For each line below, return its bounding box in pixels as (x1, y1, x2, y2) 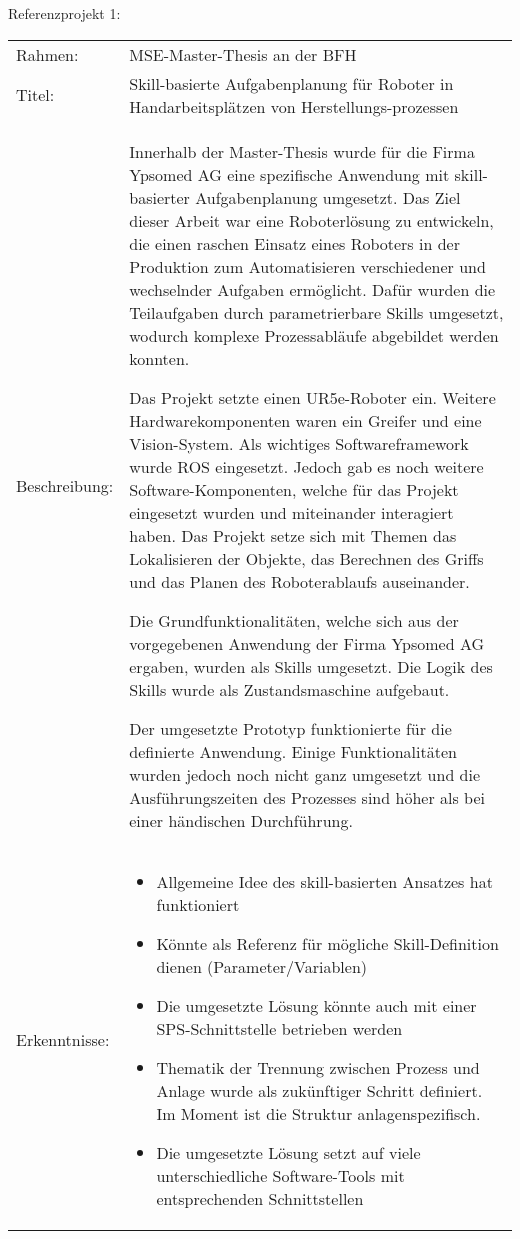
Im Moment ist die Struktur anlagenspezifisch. (156, 1101, 481, 1125)
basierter (129, 185, 190, 209)
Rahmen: (16, 42, 79, 66)
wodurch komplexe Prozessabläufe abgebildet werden (129, 323, 499, 347)
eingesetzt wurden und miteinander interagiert (129, 500, 454, 524)
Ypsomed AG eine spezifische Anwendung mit (129, 162, 450, 186)
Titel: (16, 83, 55, 107)
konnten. (129, 346, 190, 370)
